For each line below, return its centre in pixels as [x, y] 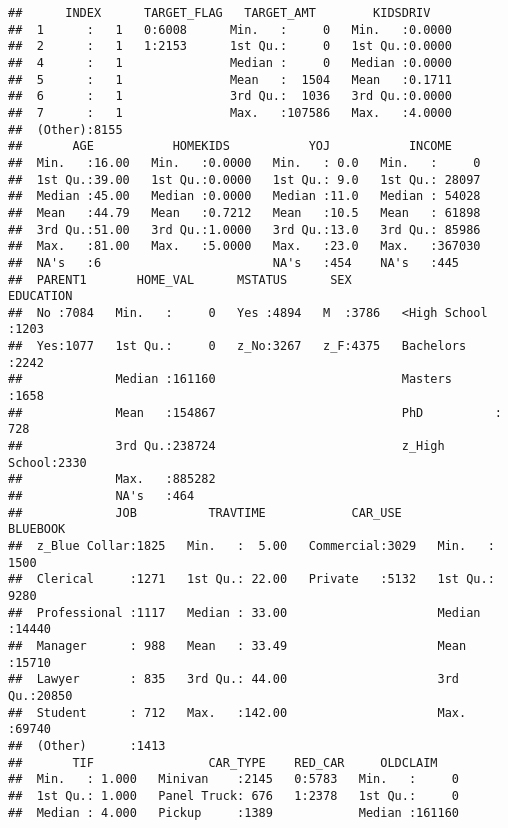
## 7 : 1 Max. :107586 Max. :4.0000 [230, 112]
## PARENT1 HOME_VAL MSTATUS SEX [180, 279]
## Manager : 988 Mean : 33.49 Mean [237, 645]
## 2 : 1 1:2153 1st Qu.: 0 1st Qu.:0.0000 [230, 46]
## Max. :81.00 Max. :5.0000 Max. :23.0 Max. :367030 [244, 246]
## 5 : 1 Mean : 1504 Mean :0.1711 [230, 79]
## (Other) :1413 [87, 745]
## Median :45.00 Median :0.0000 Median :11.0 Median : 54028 [244, 196]
